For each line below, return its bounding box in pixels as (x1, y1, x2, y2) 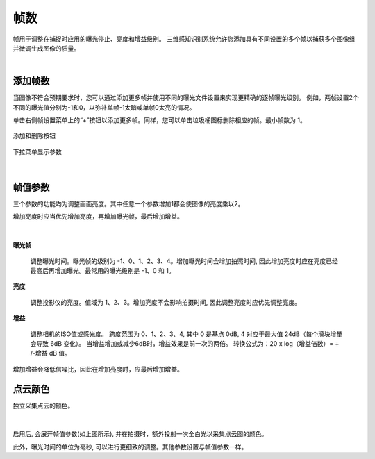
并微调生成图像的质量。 (12, 44, 80, 52)
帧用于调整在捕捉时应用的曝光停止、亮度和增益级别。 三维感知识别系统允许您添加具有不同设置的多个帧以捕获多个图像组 (12, 35, 356, 43)
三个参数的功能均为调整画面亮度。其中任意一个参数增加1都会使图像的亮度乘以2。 (12, 200, 244, 208)
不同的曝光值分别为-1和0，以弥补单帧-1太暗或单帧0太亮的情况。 (12, 103, 196, 111)
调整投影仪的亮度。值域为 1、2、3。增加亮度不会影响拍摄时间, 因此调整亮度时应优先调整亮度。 (30, 298, 301, 306)
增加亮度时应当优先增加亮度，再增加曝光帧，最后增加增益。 (12, 212, 183, 221)
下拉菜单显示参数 (12, 147, 62, 156)
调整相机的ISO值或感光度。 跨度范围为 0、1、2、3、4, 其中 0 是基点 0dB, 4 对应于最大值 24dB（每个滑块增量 (30, 330, 343, 338)
